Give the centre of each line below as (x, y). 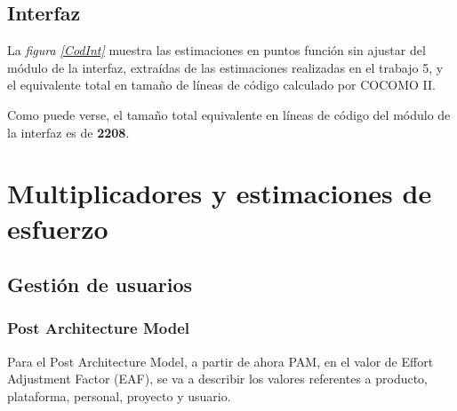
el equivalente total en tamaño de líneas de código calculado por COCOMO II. (221, 85)
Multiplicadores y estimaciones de (220, 193)
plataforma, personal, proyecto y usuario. (119, 395)
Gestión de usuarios (100, 285)
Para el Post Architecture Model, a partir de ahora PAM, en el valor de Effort (220, 361)
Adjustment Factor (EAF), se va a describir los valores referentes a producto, (218, 379)
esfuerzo (58, 228)
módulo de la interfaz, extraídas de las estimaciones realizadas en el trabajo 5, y (225, 67)
